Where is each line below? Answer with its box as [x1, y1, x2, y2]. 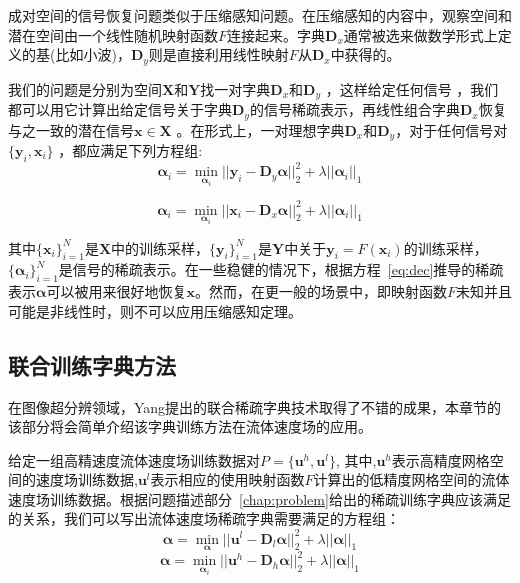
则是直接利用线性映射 [148, 44, 289, 65]
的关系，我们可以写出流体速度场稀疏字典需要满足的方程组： [8, 508, 400, 529]
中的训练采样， [111, 237, 210, 258]
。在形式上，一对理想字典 [176, 119, 345, 140]
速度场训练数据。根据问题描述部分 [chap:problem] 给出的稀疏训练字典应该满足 [8, 488, 511, 509]
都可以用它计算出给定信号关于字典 [8, 99, 232, 120]
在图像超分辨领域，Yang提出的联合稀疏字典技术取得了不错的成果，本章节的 [8, 396, 502, 417]
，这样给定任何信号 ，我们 [325, 78, 499, 99]
